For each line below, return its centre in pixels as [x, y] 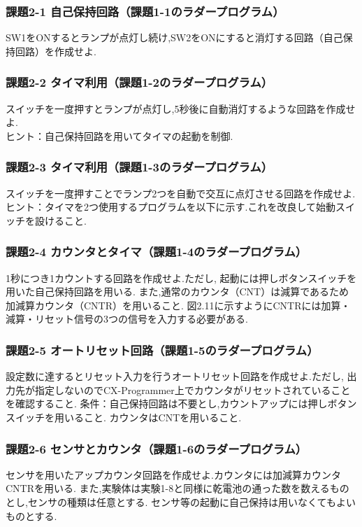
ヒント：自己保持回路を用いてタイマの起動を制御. [120, 135]
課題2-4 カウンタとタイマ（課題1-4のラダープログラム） [157, 252]
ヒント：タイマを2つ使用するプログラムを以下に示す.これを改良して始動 [171, 207]
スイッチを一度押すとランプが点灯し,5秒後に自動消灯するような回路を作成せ [181, 108]
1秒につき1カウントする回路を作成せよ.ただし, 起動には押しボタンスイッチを [181, 277]
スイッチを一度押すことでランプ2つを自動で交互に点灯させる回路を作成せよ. [181, 193]
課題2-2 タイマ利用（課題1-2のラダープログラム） [139, 82]
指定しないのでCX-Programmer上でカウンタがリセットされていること [193, 389]
